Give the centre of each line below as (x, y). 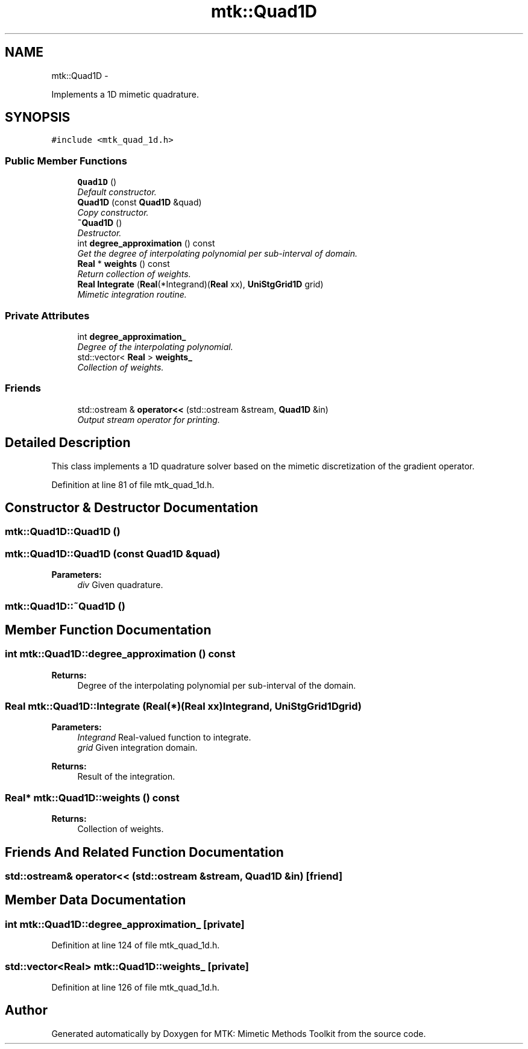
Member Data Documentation (96, 900)
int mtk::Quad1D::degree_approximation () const (120, 654)
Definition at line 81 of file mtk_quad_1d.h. (133, 484)
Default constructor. (117, 192)
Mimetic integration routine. (132, 295)
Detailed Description (68, 443)
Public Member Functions (66, 161)
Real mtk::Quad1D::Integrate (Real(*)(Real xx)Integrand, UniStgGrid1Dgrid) (184, 706)
